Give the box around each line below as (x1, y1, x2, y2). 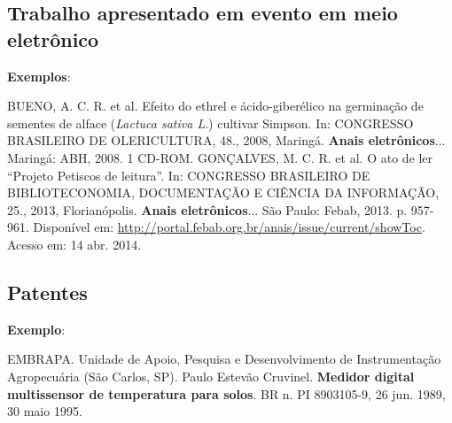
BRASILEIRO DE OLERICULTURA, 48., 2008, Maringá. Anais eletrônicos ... (7, 131, 446, 150)
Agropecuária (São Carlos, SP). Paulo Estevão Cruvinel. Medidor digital (7, 366, 415, 385)
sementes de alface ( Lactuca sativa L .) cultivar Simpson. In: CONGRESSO (7, 113, 414, 132)
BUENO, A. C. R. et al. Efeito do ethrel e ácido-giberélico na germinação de (7, 96, 424, 115)
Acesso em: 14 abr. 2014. (7, 235, 142, 253)
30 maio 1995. (7, 402, 82, 420)
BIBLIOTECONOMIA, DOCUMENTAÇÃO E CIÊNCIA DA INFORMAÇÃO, (7, 183, 440, 202)
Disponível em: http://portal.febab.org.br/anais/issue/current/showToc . (33, 218, 425, 236)
